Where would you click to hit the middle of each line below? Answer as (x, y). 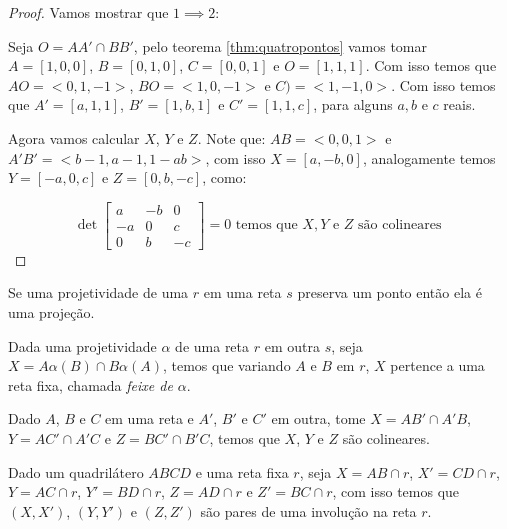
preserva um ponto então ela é (389, 292)
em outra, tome (318, 418)
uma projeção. (51, 312)
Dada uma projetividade (82, 345)
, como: (224, 177)
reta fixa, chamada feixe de (90, 384)
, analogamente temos (429, 157)
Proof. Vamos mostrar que (88, 12)
